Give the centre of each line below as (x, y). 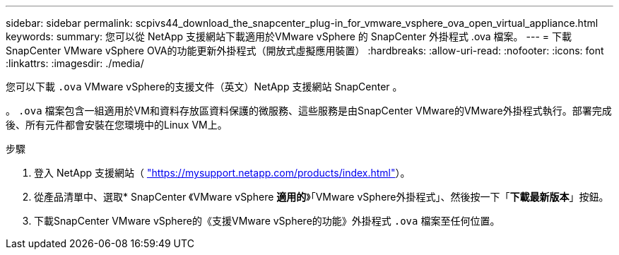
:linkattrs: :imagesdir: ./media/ (75, 63)
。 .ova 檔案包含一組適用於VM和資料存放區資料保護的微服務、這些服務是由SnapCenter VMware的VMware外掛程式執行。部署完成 (309, 111)
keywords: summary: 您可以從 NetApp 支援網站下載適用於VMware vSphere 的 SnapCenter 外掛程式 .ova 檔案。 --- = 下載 (289, 36)
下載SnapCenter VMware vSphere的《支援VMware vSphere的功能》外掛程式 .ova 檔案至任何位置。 (267, 221)
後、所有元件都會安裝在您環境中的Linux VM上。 (117, 125)
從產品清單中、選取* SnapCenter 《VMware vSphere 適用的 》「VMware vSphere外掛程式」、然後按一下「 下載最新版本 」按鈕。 (322, 197)
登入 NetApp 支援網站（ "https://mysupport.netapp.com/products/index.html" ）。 (222, 173)
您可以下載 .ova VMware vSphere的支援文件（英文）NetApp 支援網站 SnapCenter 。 (204, 87)
